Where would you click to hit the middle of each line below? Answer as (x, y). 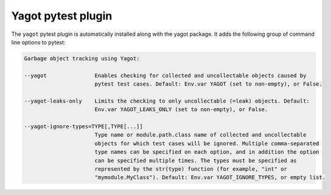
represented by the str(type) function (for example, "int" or (191, 169)
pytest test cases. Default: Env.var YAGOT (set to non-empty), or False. (208, 84)
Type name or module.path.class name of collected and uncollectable (200, 135)
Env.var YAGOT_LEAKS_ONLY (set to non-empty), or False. (181, 110)
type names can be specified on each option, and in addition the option (207, 152)
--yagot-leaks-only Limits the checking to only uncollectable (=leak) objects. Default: (167, 101)
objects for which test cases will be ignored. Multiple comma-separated (207, 143)
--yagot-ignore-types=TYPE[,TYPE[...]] (83, 127)
